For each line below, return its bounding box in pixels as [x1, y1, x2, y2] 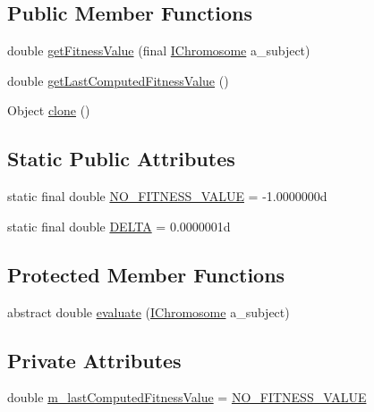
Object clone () [7, 101, 90, 120]
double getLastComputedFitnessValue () [7, 71, 229, 89]
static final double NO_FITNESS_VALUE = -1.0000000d [7, 187, 327, 206]
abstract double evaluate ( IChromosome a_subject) [7, 302, 290, 321]
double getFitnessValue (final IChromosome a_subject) [7, 41, 310, 60]
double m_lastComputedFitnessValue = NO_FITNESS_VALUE [7, 388, 367, 407]
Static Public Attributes [7, 145, 235, 172]
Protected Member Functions [7, 260, 285, 288]
